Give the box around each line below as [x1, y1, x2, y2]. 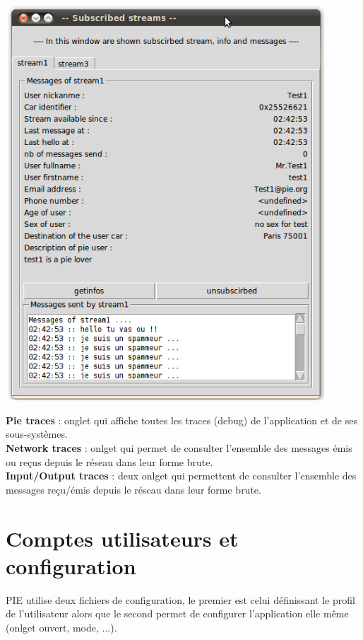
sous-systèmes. [6, 426, 68, 441]
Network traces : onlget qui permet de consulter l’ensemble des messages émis [6, 441, 352, 455]
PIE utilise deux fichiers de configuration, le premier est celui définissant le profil [6, 592, 355, 607]
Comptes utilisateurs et [6, 523, 239, 552]
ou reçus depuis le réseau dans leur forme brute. [6, 454, 213, 469]
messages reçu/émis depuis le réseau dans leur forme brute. [6, 482, 261, 496]
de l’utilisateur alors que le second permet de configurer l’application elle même [6, 606, 349, 621]
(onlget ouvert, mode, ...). [6, 619, 117, 634]
